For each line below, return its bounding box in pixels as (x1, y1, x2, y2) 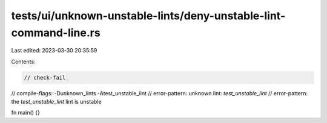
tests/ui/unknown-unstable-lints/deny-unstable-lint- (11, 9, 286, 22)
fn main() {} (11, 109, 41, 116)
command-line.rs (11, 26, 101, 39)
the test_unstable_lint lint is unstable (11, 98, 102, 106)
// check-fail (24, 74, 66, 81)
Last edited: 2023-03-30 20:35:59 (11, 47, 97, 54)
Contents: (11, 58, 36, 65)
